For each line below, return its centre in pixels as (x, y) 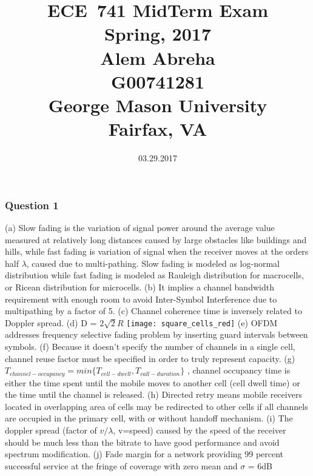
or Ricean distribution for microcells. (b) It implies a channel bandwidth (140, 287)
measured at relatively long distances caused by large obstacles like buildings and (156, 239)
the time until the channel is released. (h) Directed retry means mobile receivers (153, 394)
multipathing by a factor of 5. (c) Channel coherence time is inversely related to (153, 311)
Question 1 (32, 205)
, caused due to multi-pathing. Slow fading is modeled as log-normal (153, 263)
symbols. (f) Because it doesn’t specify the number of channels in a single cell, (150, 346)
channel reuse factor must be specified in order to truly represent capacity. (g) (150, 358)
